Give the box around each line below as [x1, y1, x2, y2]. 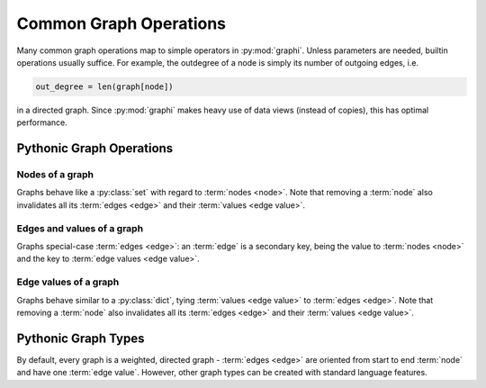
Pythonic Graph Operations [16, 140, 174, 157]
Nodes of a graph [16, 168, 94, 181]
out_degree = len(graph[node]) [35, 81, 175, 92]
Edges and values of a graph [16, 221, 144, 234]
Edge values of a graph [16, 275, 120, 288]
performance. [16, 117, 67, 128]
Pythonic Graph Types [16, 330, 145, 346]
